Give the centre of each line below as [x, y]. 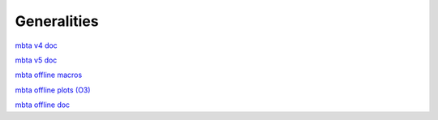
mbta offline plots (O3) [53, 90]
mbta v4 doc [36, 45]
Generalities [57, 21]
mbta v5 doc [36, 60]
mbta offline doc [43, 105]
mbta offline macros [49, 75]
